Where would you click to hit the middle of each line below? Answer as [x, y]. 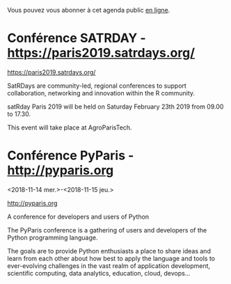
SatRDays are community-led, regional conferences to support [97, 86]
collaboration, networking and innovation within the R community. [101, 93]
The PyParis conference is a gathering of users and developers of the [107, 230]
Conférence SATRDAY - [77, 38]
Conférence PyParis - [71, 156]
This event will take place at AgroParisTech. [70, 127]
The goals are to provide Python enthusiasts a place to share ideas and [109, 251]
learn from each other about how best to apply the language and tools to [111, 258]
